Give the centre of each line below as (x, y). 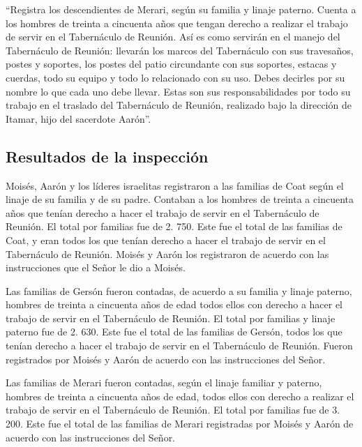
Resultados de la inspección (107, 156)
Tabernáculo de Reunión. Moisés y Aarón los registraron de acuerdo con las (167, 253)
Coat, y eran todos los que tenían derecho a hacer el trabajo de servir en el (166, 240)
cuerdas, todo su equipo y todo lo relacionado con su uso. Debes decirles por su (175, 77)
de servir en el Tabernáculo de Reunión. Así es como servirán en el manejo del (173, 37)
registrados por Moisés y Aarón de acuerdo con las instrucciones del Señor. (166, 359)
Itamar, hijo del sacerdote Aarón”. (78, 118)
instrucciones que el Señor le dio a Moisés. (96, 267)
